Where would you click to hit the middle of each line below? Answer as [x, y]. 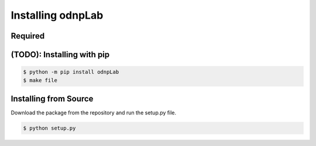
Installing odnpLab [57, 15]
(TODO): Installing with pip [60, 55]
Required [28, 36]
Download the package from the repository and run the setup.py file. [94, 113]
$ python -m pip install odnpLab [71, 72]
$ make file [40, 80]
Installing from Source [52, 98]
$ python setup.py [49, 128]
